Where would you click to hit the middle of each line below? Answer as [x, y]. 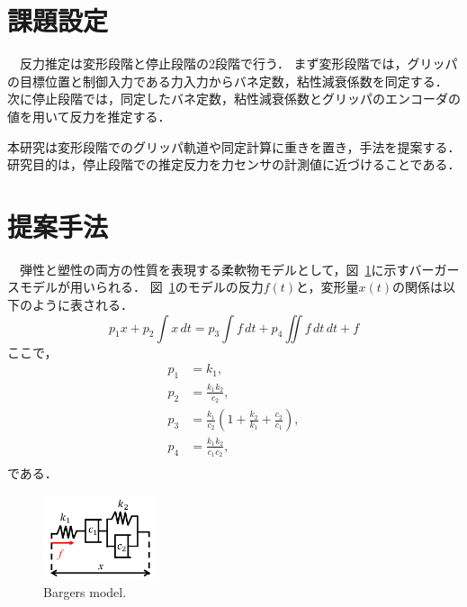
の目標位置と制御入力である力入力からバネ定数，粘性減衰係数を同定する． [228, 81]
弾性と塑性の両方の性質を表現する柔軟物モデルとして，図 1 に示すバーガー [239, 269]
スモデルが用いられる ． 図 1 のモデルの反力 [135, 287]
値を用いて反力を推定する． [89, 116]
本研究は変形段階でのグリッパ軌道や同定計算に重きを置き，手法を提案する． [234, 146]
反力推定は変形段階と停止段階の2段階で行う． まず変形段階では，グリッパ [238, 63]
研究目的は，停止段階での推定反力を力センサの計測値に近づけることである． [234, 164]
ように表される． [82, 304]
